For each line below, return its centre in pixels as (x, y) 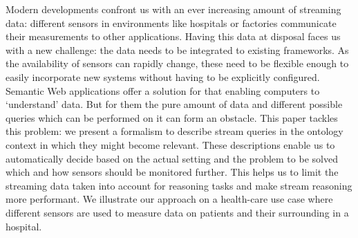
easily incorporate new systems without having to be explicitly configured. (163, 76)
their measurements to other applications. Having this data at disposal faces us (173, 36)
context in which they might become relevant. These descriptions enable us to (170, 144)
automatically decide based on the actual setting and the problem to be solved (172, 158)
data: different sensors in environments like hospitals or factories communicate (171, 22)
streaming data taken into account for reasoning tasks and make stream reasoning (179, 185)
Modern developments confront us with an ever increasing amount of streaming (173, 9)
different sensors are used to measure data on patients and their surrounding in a (177, 212)
